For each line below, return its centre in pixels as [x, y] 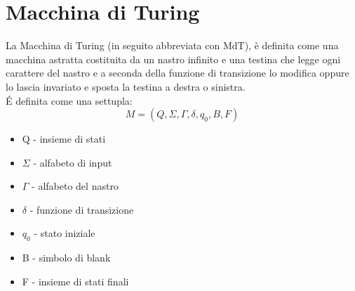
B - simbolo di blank [66, 258]
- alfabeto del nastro [75, 186]
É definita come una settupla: [69, 100]
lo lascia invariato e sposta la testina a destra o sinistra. [126, 86]
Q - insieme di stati [64, 139]
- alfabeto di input [73, 162]
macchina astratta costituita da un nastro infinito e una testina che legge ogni [173, 59]
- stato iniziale [65, 233]
